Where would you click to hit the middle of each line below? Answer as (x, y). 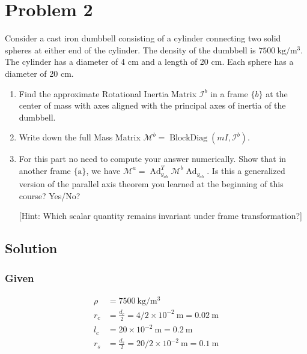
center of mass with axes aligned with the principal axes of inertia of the (152, 105)
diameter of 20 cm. (39, 73)
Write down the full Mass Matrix (80, 137)
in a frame (229, 93)
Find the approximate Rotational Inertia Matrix (108, 93)
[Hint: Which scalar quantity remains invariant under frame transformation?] (160, 216)
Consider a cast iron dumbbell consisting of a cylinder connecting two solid (143, 38)
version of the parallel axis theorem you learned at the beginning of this (151, 184)
